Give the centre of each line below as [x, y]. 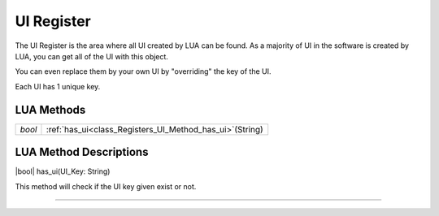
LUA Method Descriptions [82, 152]
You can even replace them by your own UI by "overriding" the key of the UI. [143, 71]
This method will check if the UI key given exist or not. [106, 186]
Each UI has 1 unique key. [58, 86]
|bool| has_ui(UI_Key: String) [63, 171]
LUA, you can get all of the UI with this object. [91, 56]
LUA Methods [50, 110]
